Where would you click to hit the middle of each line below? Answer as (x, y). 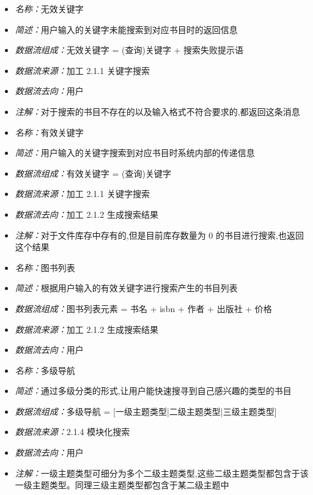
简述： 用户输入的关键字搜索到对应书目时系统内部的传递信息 (135, 153)
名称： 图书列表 (45, 267)
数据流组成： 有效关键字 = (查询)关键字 (93, 173)
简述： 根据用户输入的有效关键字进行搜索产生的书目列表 (126, 288)
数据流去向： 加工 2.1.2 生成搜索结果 (87, 214)
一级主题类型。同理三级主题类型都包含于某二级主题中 (122, 485)
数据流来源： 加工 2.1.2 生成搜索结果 (87, 329)
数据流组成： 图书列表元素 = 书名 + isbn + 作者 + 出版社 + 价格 (143, 308)
